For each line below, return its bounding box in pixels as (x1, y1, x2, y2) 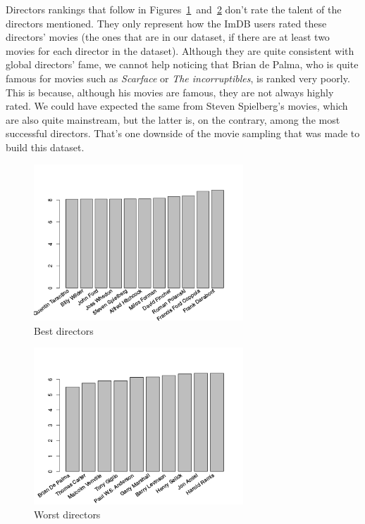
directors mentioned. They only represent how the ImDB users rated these (6, 15, 327, 30)
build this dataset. (6, 139, 85, 154)
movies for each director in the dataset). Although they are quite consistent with (6, 43, 354, 58)
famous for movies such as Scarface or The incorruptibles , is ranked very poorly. (6, 70, 350, 85)
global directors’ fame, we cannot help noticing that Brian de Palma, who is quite (6, 57, 359, 72)
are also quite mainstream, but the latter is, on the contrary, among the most (6, 112, 340, 127)
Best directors (34, 323, 94, 338)
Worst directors (34, 506, 101, 521)
